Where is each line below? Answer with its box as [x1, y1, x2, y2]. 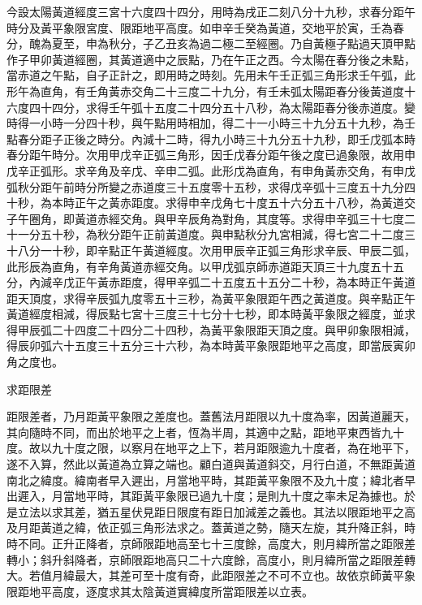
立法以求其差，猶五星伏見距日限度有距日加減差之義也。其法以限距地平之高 [17, 503, 416, 520]
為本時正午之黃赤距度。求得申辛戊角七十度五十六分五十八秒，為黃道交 [40, 194, 416, 211]
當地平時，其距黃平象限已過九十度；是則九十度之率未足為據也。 [62, 487, 404, 504]
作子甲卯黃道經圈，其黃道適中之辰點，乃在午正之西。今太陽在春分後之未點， [6, 50, 416, 67]
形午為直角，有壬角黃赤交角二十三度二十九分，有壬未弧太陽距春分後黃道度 [6, 82, 404, 99]
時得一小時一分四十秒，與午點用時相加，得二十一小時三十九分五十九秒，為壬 [6, 115, 416, 132]
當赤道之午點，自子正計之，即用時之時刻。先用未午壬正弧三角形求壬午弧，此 [6, 67, 416, 84]
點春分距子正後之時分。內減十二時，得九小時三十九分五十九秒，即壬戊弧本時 [6, 130, 416, 147]
